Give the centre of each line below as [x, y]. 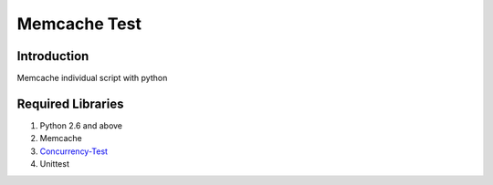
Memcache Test [79, 24]
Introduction [53, 56]
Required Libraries [70, 103]
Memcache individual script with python [92, 78]
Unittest [55, 164]
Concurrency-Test [74, 151]
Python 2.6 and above [81, 125]
